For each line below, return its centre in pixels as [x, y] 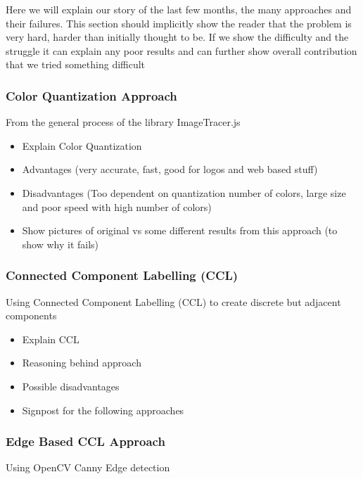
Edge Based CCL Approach [85, 441]
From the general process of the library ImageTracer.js [123, 122]
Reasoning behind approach [82, 363]
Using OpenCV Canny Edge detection [88, 467]
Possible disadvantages [71, 386]
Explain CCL [51, 339]
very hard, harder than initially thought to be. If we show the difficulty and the [177, 37]
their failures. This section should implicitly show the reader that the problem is [179, 23]
